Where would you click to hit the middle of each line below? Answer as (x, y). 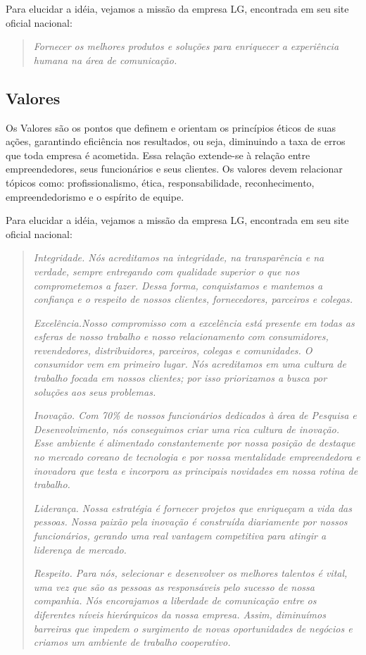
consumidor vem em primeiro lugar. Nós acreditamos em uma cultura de (190, 364)
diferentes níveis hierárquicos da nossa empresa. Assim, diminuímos (179, 614)
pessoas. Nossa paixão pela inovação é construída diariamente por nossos (190, 522)
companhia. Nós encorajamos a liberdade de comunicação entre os (175, 600)
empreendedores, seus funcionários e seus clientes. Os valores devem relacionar (174, 169)
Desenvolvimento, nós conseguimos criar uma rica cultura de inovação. (187, 429)
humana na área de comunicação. (105, 60)
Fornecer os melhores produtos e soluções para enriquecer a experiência (186, 46)
